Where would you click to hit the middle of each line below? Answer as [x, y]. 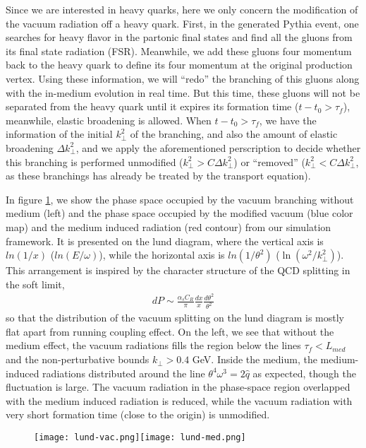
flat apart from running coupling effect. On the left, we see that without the [170, 331]
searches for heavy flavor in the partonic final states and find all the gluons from [179, 37]
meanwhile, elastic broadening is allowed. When [109, 120]
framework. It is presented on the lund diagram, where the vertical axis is [165, 241]
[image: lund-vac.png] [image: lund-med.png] [140, 438]
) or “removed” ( [269, 161]
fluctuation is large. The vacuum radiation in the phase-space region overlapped [178, 387]
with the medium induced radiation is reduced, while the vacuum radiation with [179, 400]
